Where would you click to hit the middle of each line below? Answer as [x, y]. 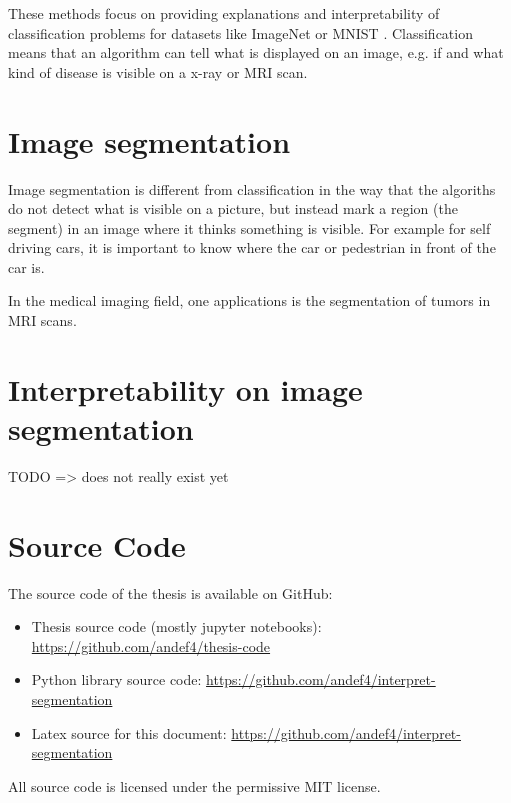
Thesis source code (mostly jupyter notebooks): [176, 626]
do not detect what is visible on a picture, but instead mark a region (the [233, 208]
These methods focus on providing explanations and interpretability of [224, 13]
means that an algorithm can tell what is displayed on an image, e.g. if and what [256, 52]
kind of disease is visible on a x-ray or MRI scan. [158, 71]
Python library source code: [116, 679]
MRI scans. [42, 320]
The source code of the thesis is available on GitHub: [170, 592]
